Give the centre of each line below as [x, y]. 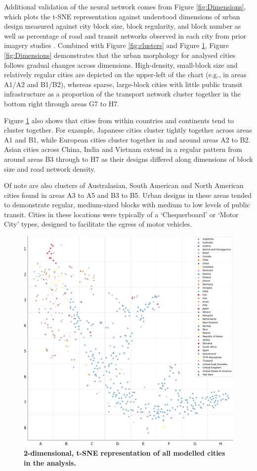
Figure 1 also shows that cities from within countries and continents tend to [119, 120]
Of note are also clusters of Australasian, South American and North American [124, 185]
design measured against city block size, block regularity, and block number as [123, 26]
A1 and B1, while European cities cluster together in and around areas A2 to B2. [127, 139]
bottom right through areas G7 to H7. [62, 103]
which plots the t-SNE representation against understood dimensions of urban [122, 16]
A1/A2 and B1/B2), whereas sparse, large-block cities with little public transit [123, 84]
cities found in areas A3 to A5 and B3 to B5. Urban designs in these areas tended [128, 195]
